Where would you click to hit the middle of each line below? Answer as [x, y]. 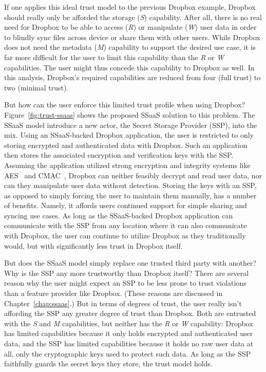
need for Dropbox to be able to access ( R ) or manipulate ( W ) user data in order [130, 27]
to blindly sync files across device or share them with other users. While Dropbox [132, 37]
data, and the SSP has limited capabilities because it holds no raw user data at [129, 343]
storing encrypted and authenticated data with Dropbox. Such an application [126, 145]
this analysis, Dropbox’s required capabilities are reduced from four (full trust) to [132, 77]
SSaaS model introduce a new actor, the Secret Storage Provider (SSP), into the [131, 125]
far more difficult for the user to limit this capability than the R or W [114, 57]
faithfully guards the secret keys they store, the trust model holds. [108, 364]
